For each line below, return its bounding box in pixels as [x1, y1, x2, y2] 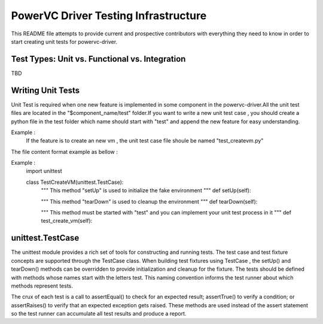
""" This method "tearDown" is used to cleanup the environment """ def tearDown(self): [41, 198, 258, 205]
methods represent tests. [11, 282, 73, 289]
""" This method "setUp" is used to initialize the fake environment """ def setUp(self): [41, 187, 251, 194]
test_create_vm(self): [41, 217, 93, 225]
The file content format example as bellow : [11, 148, 118, 155]
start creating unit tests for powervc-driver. [11, 38, 118, 45]
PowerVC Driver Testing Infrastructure [11, 9, 207, 22]
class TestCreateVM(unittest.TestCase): [26, 178, 124, 186]
